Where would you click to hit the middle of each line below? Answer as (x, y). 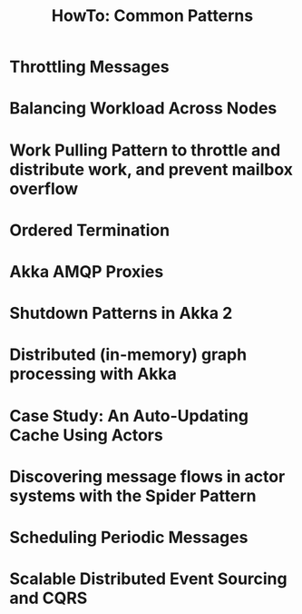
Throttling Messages (89, 67)
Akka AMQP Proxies (87, 271)
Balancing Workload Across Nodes (143, 109)
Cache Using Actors (86, 435)
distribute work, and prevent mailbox (151, 169)
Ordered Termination (90, 230)
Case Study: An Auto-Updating (129, 416)
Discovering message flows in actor (147, 476)
